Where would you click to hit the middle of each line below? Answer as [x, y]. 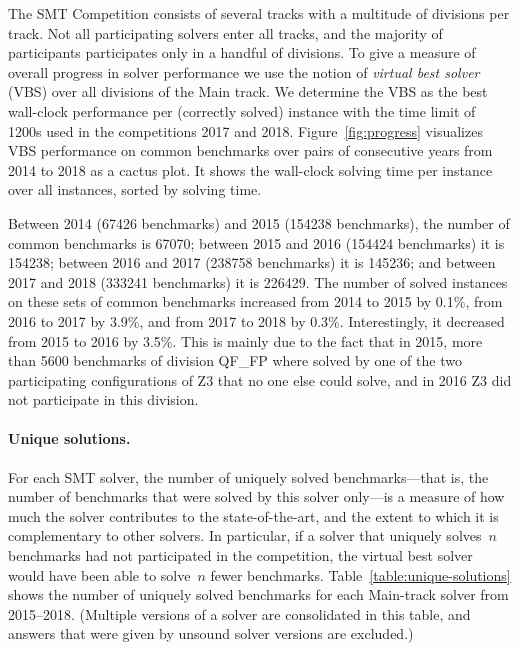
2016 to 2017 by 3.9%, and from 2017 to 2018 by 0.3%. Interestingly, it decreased [256, 320]
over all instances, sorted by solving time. [135, 189]
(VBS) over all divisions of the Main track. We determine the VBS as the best [248, 91]
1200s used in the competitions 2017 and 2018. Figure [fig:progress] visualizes [245, 130]
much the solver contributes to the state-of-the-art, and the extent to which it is [253, 515]
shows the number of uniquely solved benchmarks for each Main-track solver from [258, 594]
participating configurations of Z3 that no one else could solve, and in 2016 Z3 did [260, 379]
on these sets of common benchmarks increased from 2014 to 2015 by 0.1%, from [255, 301]
